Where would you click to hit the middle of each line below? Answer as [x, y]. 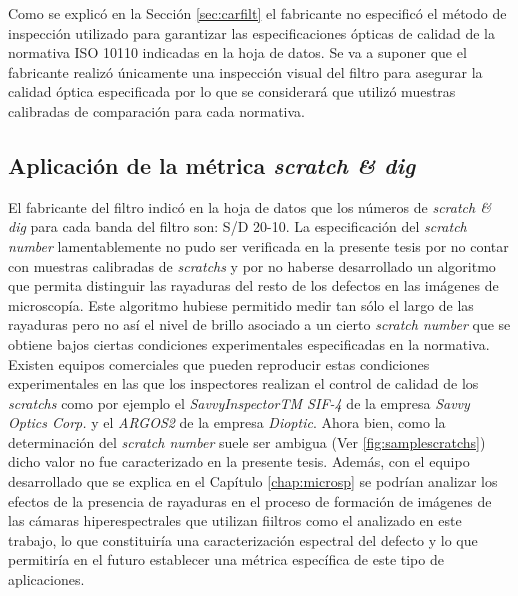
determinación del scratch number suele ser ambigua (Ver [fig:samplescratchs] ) [247, 441]
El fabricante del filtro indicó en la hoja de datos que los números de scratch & [249, 206]
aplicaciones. [46, 579]
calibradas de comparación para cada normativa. [156, 110]
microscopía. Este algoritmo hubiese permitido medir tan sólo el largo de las [241, 304]
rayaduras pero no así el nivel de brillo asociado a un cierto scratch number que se [259, 324]
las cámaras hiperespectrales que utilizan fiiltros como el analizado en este [235, 520]
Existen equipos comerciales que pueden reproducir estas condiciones [219, 363]
